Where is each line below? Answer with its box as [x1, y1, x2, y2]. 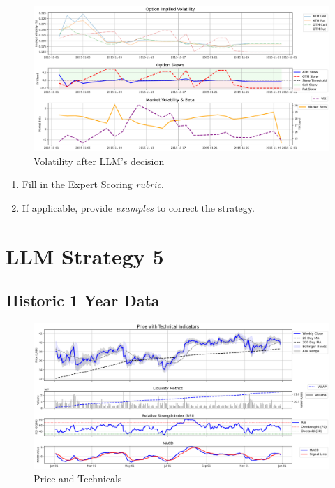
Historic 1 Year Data [6, 289, 160, 311]
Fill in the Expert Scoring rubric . [22, 177, 164, 192]
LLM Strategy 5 [6, 241, 164, 270]
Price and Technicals [33, 471, 122, 486]
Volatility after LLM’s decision [33, 153, 165, 168]
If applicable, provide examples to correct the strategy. [22, 200, 255, 215]
